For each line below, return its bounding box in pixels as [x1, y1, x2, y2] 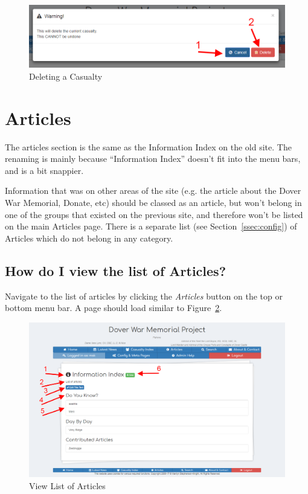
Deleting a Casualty [29, 69, 103, 82]
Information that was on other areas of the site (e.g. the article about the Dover [5, 184, 301, 197]
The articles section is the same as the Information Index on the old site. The [5, 140, 292, 153]
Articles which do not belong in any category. [5, 231, 173, 244]
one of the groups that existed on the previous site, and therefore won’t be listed [5, 208, 303, 220]
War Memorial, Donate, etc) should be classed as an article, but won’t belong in [5, 196, 302, 208]
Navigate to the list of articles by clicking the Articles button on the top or [5, 289, 283, 302]
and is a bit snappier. [5, 164, 84, 176]
